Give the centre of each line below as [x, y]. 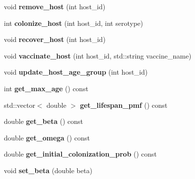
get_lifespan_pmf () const [124, 105]
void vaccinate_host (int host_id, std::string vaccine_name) [98, 55]
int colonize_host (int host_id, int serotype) [74, 23]
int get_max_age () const [46, 88]
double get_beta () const [44, 121]
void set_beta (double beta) [48, 170]
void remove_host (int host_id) [55, 6]
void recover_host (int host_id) [55, 39]
